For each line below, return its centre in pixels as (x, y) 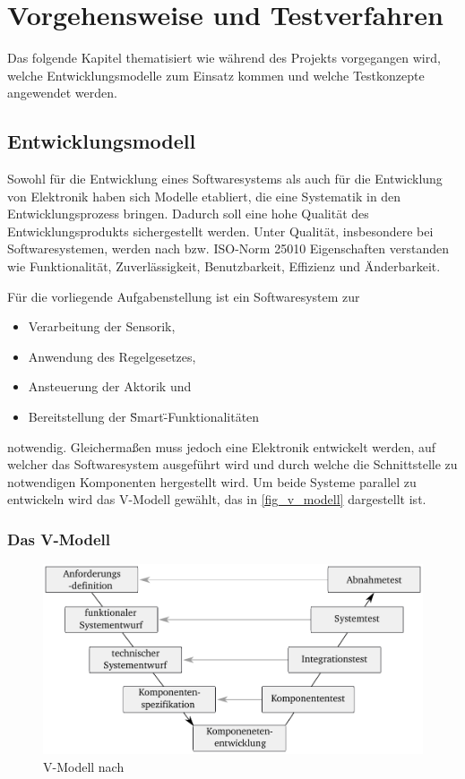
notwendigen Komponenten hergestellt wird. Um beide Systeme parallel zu (212, 481)
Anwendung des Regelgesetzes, (112, 356)
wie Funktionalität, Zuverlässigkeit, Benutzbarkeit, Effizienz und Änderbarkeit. (224, 266)
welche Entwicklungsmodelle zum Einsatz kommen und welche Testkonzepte (216, 75)
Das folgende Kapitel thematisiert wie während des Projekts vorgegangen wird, (224, 58)
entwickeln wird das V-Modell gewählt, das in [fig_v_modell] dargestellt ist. (217, 499)
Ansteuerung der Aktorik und (110, 386)
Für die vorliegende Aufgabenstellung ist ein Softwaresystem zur (184, 296)
